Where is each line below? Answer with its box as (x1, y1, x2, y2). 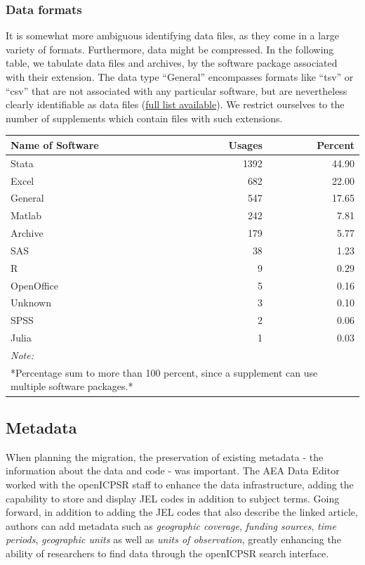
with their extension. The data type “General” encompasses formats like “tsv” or (6, 70, 354, 84)
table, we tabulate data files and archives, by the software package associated (6, 56, 338, 70)
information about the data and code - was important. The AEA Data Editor (6, 463, 340, 478)
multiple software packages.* (11, 379, 133, 394)
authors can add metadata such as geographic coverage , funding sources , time (6, 518, 336, 533)
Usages (228, 137, 263, 152)
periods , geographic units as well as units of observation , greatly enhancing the (6, 532, 341, 547)
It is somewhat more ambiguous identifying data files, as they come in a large (6, 28, 339, 43)
